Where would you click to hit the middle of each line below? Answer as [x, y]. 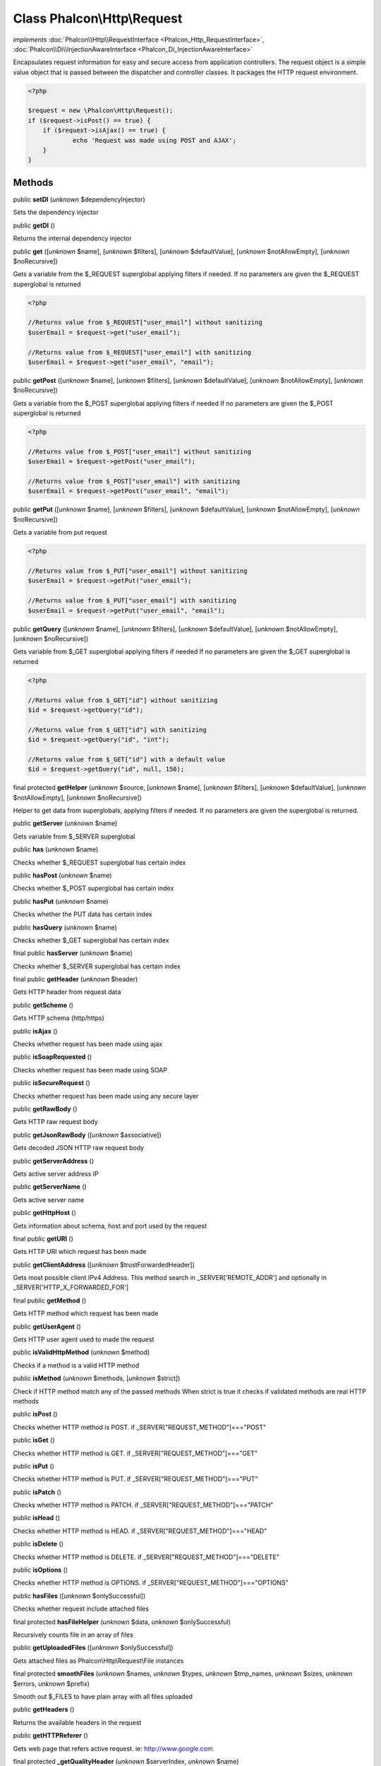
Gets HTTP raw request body [55, 1122]
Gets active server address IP [56, 1173]
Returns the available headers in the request [77, 1722]
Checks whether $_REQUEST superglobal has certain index [99, 863]
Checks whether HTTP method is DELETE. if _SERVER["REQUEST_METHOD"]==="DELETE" [146, 1557]
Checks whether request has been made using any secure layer [106, 1096]
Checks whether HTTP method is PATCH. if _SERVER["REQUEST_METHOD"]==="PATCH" [143, 1505]
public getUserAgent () [47, 1326]
